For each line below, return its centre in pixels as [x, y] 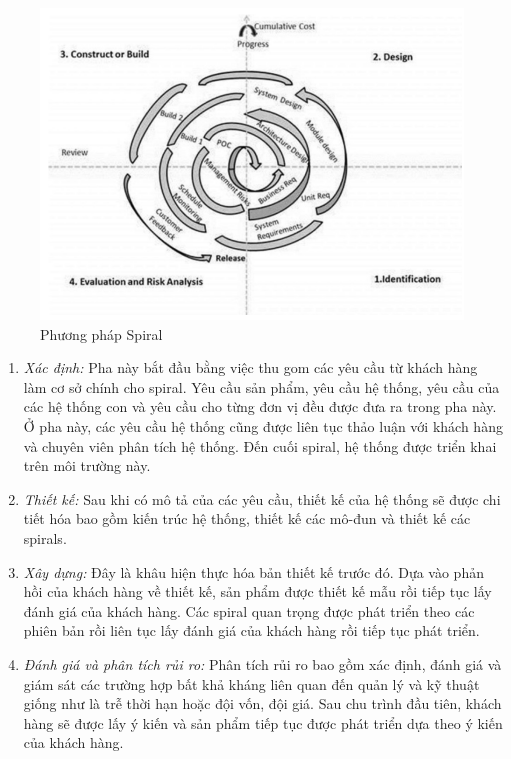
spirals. [45, 537]
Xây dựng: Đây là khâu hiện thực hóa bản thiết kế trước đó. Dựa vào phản [253, 571]
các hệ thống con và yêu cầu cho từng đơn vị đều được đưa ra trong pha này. [260, 406]
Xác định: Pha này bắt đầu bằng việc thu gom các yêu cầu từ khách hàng [250, 367]
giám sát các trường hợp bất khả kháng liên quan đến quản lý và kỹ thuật [251, 683]
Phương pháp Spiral [101, 333]
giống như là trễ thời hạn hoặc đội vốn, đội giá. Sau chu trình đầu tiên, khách [262, 703]
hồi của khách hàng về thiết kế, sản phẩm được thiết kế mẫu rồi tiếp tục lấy [257, 591]
